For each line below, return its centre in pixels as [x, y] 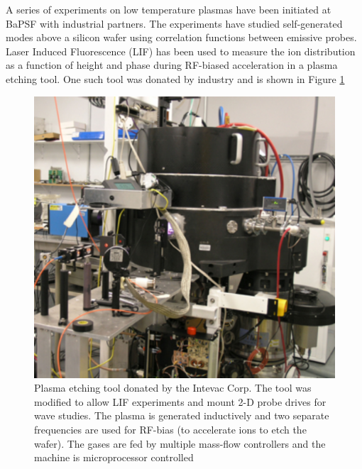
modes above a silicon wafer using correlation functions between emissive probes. [181, 37]
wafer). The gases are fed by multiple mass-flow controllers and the [180, 443]
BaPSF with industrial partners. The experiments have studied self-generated [174, 23]
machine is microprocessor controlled [114, 457]
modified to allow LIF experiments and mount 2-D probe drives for [180, 401]
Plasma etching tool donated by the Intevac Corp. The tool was [173, 388]
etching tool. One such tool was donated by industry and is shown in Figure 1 [175, 78]
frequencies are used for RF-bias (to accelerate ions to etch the [170, 430]
